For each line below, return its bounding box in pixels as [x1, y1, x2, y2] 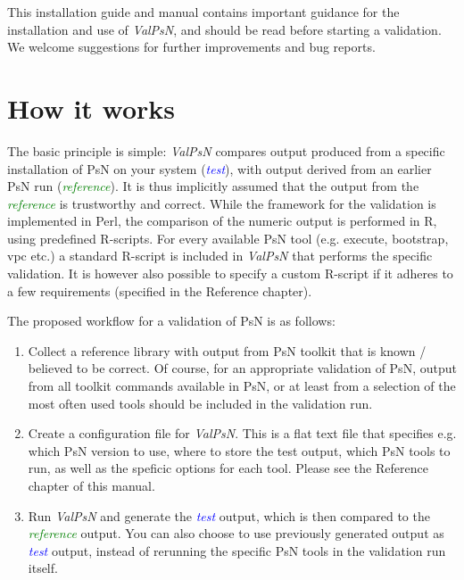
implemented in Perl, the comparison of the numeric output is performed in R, [7, 211, 437, 230]
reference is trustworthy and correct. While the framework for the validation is [7, 194, 436, 212]
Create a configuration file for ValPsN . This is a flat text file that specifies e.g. [28, 424, 457, 443]
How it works [7, 89, 176, 126]
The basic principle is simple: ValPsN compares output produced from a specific [7, 141, 445, 160]
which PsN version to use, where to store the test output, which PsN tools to [28, 441, 451, 460]
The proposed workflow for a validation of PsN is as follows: [7, 311, 336, 330]
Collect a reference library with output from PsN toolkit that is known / [28, 341, 427, 360]
